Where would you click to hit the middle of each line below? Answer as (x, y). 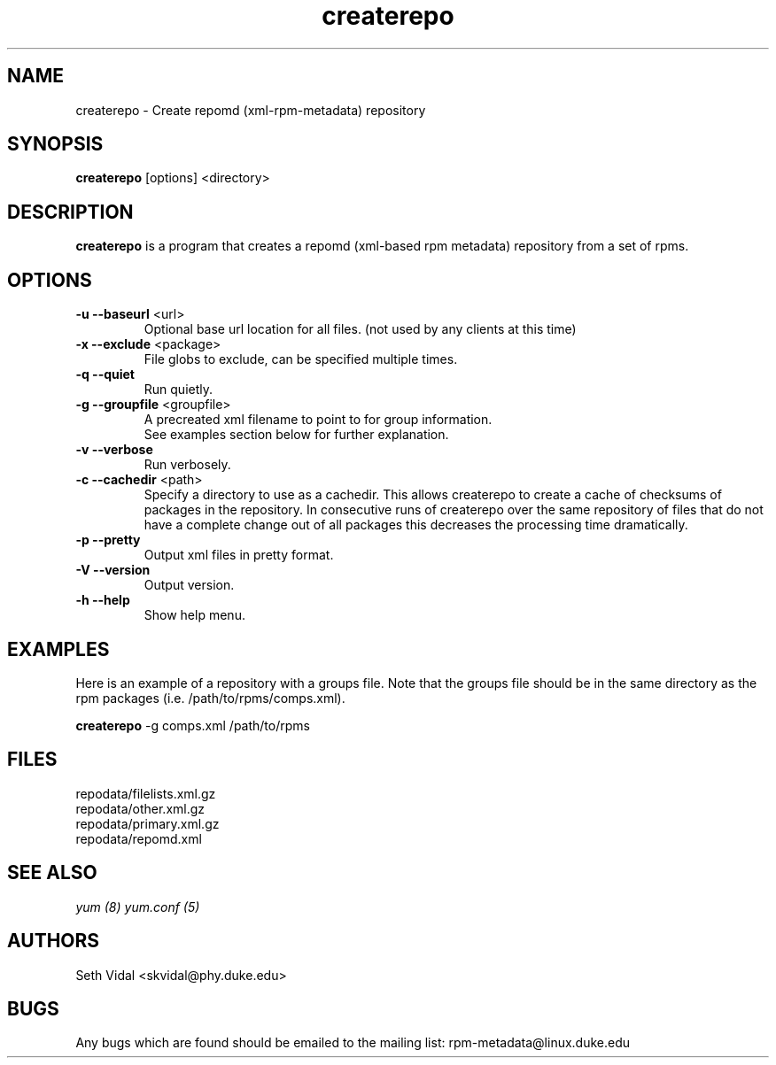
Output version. (189, 585)
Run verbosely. (187, 465)
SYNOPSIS (55, 144)
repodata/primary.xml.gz (147, 823)
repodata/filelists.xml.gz (146, 793)
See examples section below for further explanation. (296, 435)
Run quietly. (178, 390)
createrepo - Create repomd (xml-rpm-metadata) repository (251, 110)
